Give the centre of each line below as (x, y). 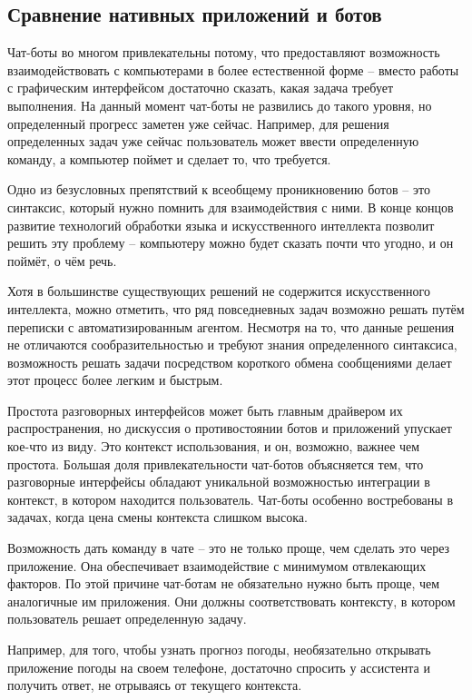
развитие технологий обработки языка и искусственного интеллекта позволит (221, 225)
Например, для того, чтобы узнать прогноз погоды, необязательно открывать (219, 650)
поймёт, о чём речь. (62, 260)
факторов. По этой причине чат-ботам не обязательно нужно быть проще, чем (224, 583)
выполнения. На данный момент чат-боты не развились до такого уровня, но (220, 105)
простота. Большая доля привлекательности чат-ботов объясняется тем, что (216, 463)
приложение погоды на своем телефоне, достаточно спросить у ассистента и (219, 667)
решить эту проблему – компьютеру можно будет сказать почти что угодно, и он (231, 243)
